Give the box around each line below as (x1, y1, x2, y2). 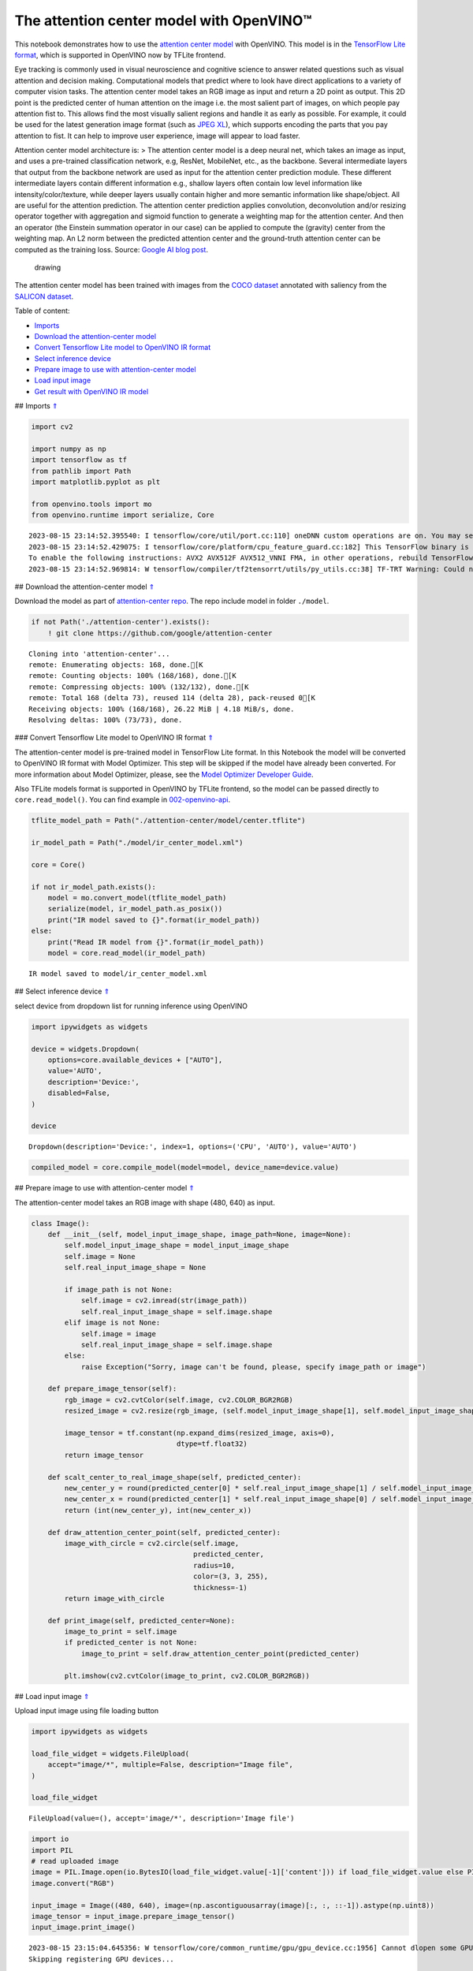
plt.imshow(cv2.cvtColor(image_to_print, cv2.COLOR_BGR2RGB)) (64, 1671, 311, 1680)
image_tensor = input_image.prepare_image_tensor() (31, 1912, 236, 1921)
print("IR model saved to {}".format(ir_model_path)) (47, 915, 260, 924)
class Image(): (31, 1219, 90, 1228)
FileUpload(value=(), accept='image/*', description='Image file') (28, 1814, 295, 1823)
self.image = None (64, 1252, 136, 1261)
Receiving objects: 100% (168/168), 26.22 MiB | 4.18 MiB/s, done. (28, 704, 295, 714)
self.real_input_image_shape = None (64, 1263, 207, 1272)
